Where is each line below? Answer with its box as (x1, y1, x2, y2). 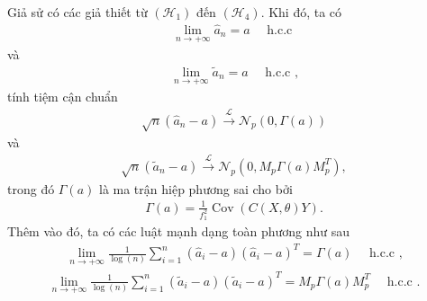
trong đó (7, 179, 55, 198)
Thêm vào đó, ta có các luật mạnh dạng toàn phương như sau (7, 221, 350, 240)
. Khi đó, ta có (260, 3, 342, 21)
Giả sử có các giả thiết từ (7, 3, 148, 21)
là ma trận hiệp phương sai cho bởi (98, 179, 293, 198)
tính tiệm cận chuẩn (7, 87, 118, 106)
